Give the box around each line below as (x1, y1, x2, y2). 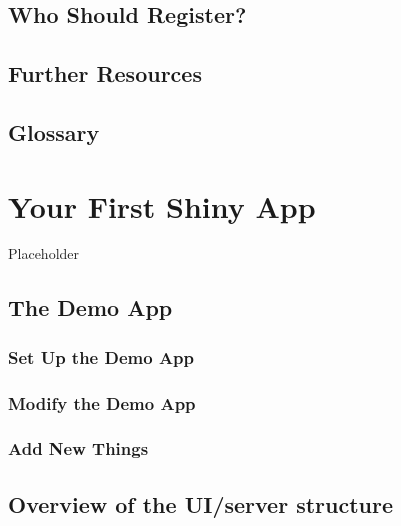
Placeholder (8, 243, 80, 264)
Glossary (8, 116, 100, 147)
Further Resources (8, 58, 202, 89)
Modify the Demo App (8, 390, 196, 415)
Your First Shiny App (8, 185, 316, 226)
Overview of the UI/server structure (8, 488, 394, 519)
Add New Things (8, 436, 149, 461)
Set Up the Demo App (8, 344, 195, 369)
